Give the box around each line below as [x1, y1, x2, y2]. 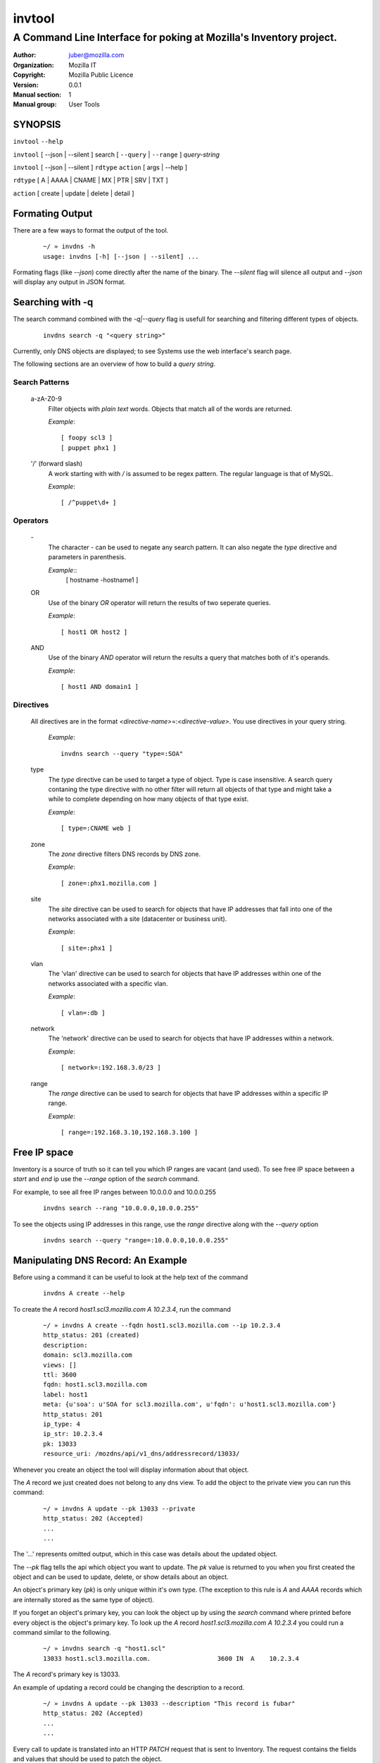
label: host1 [43, 1390, 88, 1398]
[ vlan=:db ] [61, 1008, 106, 1017]
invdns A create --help [43, 1289, 125, 1298]
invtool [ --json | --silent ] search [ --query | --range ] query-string [13, 150, 220, 159]
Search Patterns [13, 377, 70, 387]
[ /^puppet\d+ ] [61, 499, 117, 507]
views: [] [43, 1361, 77, 1369]
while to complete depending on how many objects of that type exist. [48, 795, 249, 803]
